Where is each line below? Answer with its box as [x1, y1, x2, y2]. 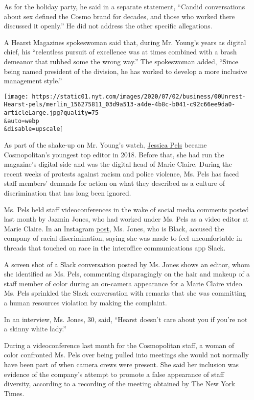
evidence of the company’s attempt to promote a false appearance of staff [4, 369, 224, 379]
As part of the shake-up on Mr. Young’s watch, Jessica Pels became [4, 140, 207, 150]
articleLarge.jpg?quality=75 [4, 109, 99, 117]
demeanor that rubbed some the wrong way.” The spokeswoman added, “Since [4, 56, 238, 66]
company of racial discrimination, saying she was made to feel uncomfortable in [4, 233, 242, 243]
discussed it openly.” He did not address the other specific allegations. [4, 21, 212, 31]
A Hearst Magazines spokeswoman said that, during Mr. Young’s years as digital [4, 37, 246, 47]
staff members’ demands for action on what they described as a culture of [4, 178, 225, 188]
